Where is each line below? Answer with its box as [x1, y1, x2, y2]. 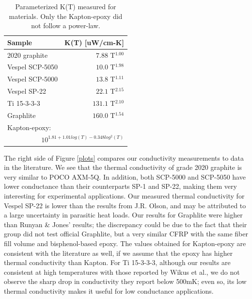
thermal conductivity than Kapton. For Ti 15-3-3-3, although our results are [4, 257, 231, 267]
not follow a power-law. [31, 20, 100, 31]
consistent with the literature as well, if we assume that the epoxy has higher [4, 248, 233, 258]
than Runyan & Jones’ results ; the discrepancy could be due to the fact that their [4, 219, 247, 229]
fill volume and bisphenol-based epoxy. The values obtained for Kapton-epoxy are [4, 238, 246, 249]
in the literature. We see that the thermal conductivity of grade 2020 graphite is [4, 162, 242, 172]
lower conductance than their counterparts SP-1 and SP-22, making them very [4, 181, 237, 191]
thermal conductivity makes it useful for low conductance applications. [4, 286, 214, 296]
